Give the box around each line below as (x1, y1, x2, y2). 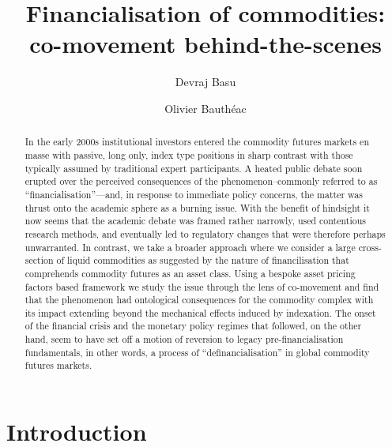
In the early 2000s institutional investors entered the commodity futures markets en (24, 135, 370, 148)
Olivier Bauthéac (164, 100, 247, 116)
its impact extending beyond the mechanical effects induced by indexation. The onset (24, 306, 376, 319)
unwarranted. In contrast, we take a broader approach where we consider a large (24, 240, 356, 254)
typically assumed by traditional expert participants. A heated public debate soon (24, 161, 363, 175)
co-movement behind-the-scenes (29, 28, 382, 60)
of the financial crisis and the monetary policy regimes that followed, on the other (24, 319, 362, 332)
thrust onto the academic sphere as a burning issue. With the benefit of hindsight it (24, 201, 370, 214)
